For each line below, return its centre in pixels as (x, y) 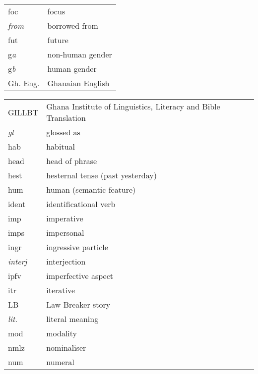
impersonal (65, 233)
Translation (66, 118)
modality (62, 333)
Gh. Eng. (24, 83)
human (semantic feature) (91, 189)
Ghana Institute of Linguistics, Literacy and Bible (133, 106)
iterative (61, 290)
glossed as (63, 132)
